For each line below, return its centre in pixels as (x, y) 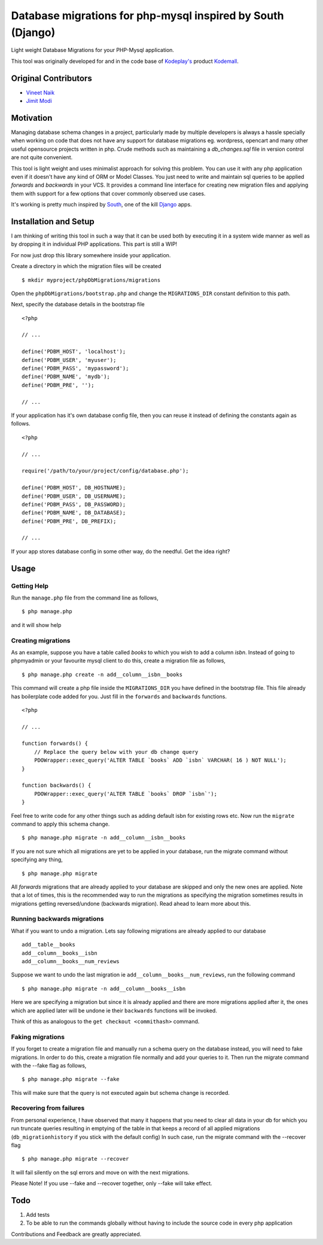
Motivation (32, 118)
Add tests (38, 1215)
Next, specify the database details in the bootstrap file (78, 305)
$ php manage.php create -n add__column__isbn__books (102, 674)
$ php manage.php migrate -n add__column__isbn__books (104, 838)
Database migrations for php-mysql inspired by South (147, 16)
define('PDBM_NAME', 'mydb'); (66, 377)
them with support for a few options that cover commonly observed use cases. (108, 193)
